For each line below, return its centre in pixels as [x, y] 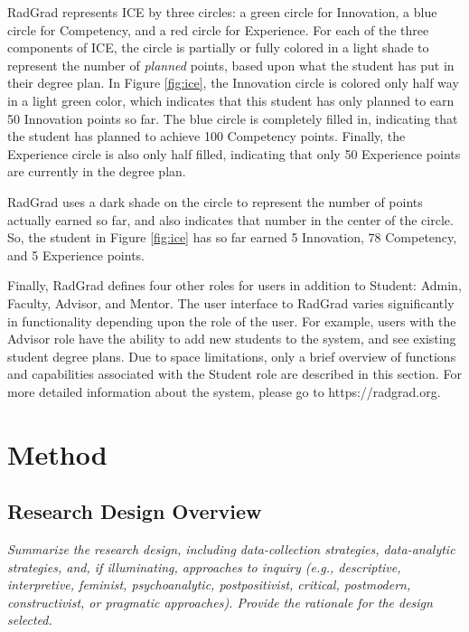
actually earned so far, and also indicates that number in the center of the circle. [230, 219]
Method [57, 453]
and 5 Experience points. [76, 255]
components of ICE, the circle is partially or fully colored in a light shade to [218, 47]
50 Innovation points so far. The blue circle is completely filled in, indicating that [233, 118]
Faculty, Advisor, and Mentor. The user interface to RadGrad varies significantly [231, 302]
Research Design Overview [135, 511]
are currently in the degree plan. [97, 171]
